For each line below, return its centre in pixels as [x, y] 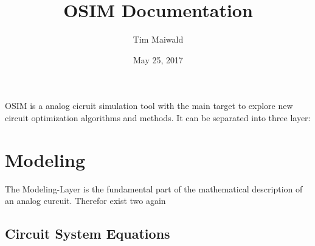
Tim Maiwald [158, 39]
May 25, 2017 [158, 59]
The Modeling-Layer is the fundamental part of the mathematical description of [154, 188]
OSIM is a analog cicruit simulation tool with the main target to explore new [149, 106]
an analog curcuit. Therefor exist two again [85, 201]
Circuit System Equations [88, 234]
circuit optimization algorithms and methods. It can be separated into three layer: [158, 117]
